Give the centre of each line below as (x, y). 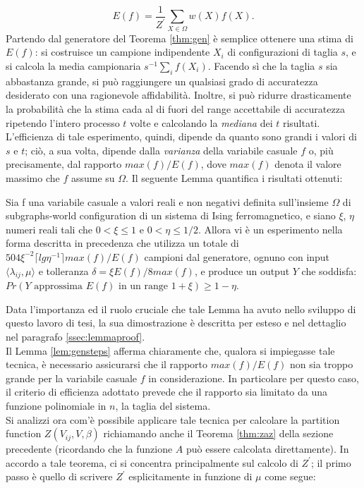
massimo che (33, 177)
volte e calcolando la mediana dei (201, 122)
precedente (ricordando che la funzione (89, 449)
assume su (93, 177)
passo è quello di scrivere (59, 476)
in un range (144, 287)
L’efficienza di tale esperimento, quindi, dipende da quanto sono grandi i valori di (181, 136)
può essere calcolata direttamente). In (268, 449)
